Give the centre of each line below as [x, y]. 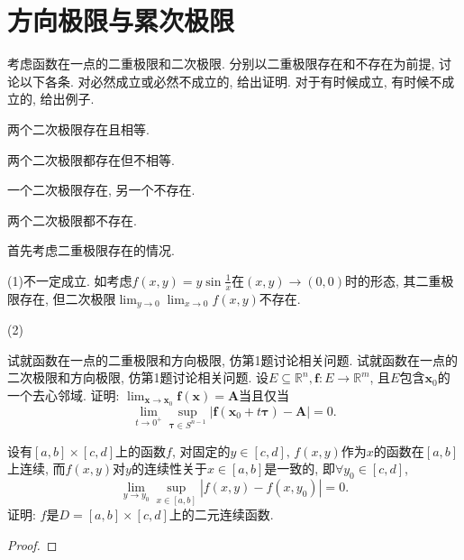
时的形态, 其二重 [393, 280]
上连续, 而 [36, 468]
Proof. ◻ [32, 544]
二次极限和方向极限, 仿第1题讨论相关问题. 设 [138, 377]
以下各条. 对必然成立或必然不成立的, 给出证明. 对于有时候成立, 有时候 [224, 81]
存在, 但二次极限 [68, 298]
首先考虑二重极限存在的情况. [91, 250]
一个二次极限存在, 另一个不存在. [101, 190]
